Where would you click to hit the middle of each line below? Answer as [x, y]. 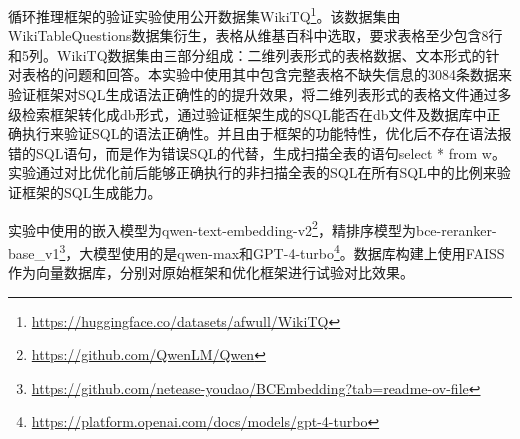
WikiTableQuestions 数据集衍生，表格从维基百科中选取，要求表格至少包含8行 [255, 35]
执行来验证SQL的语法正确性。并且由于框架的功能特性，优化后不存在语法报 [266, 133]
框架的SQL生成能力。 [91, 192]
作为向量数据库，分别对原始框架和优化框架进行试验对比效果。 [211, 272]
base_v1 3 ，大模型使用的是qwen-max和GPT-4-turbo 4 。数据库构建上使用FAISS [256, 251]
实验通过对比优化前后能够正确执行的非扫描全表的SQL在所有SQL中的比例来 [252, 172]
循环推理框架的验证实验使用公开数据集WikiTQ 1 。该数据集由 [204, 14]
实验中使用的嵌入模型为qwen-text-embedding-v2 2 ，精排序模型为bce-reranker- [252, 228]
